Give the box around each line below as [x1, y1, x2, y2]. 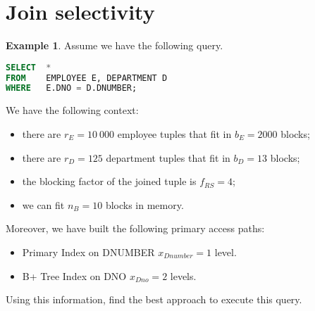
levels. [170, 268, 197, 283]
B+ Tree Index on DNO [22, 268, 127, 283]
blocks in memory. [105, 197, 184, 212]
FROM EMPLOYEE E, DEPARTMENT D [6, 72, 168, 83]
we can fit [22, 197, 65, 212]
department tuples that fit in [106, 150, 230, 165]
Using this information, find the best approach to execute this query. [6, 292, 302, 307]
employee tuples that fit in [117, 126, 232, 141]
